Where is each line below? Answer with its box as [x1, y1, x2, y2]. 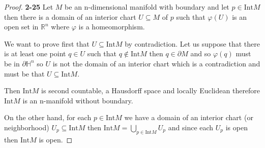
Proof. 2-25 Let [4, 2, 53, 12]
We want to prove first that [4, 38, 90, 49]
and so [190, 48, 211, 59]
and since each [168, 122, 214, 132]
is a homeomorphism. [78, 21, 145, 32]
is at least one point [4, 48, 66, 59]
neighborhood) [4, 122, 49, 132]
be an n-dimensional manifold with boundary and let [65, 2, 229, 12]
